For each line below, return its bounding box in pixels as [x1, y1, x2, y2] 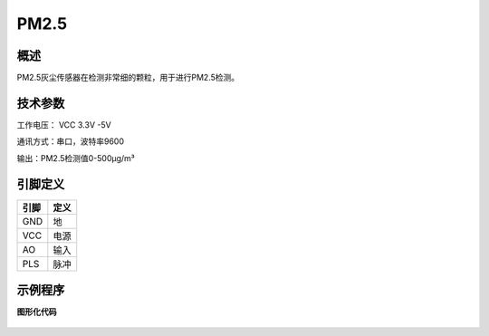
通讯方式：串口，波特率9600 [16, 136, 125, 147]
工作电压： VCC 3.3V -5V [16, 119, 112, 130]
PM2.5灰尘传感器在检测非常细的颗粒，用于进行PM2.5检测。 [16, 72, 240, 83]
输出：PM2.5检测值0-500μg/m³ [16, 152, 135, 163]
